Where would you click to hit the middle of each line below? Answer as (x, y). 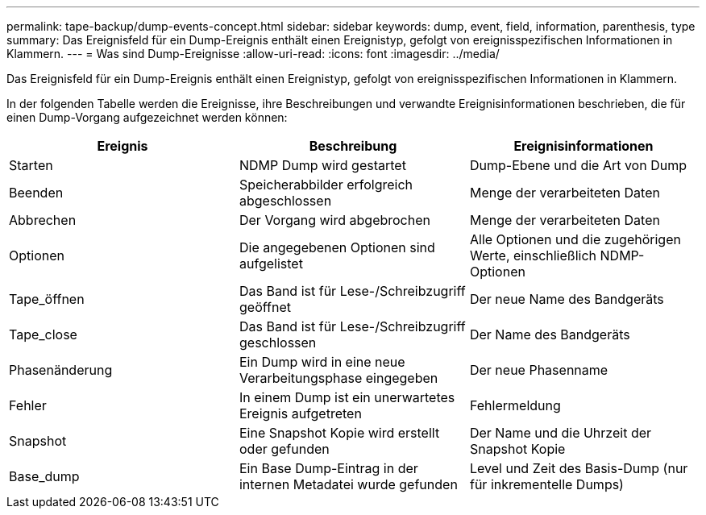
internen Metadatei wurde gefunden (348, 484)
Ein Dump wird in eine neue (322, 362)
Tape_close (43, 334)
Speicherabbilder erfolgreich (326, 185)
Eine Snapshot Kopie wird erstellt (339, 433)
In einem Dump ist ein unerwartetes (347, 397)
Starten (31, 165)
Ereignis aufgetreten (300, 413)
